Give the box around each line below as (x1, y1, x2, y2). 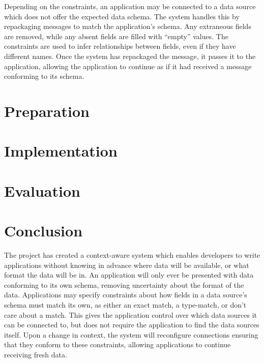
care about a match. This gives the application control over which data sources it (4, 309, 257, 320)
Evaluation (4, 180, 80, 201)
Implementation (4, 140, 118, 161)
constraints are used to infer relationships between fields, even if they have (4, 41, 236, 51)
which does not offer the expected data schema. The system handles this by (4, 11, 240, 21)
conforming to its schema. (4, 71, 84, 81)
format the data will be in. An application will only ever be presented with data (4, 269, 254, 280)
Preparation (4, 100, 90, 121)
